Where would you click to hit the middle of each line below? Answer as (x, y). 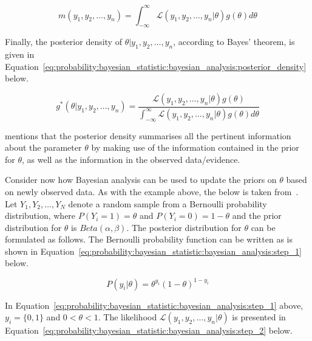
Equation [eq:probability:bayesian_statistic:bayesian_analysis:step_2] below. (149, 330)
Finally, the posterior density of (63, 42)
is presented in (259, 317)
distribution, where (40, 215)
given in (20, 54)
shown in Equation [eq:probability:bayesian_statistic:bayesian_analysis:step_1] (153, 251)
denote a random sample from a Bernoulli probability (168, 203)
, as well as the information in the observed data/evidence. (131, 159)
